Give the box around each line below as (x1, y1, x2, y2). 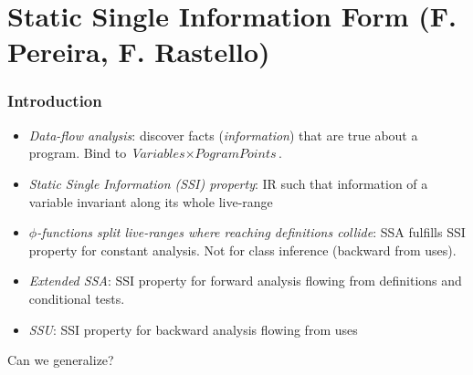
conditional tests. (28, 288, 125, 307)
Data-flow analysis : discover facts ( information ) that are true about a (28, 125, 418, 144)
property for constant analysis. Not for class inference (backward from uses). (28, 240, 457, 259)
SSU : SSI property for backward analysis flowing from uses (28, 319, 358, 339)
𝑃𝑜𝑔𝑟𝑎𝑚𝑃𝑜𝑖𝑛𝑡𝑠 (194, 148, 277, 161)
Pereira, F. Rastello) (7, 33, 270, 70)
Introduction (7, 89, 102, 112)
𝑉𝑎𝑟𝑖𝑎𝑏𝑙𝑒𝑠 (132, 148, 185, 161)
